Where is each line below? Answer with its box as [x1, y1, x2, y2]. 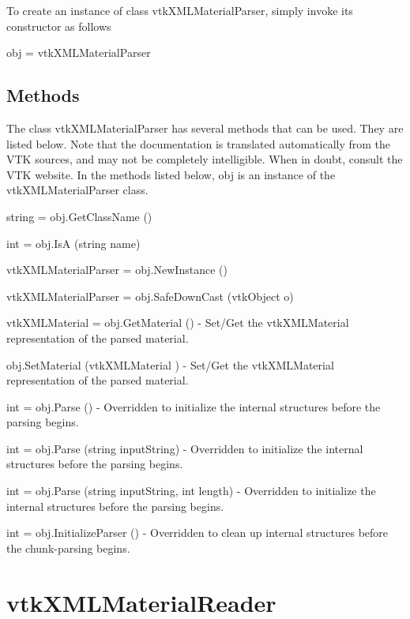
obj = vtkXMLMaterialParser [6, 44, 151, 61]
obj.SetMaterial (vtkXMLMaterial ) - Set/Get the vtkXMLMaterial [6, 356, 334, 373]
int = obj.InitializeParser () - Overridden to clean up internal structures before [6, 524, 389, 541]
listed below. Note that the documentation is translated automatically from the [6, 135, 391, 152]
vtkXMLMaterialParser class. [6, 182, 149, 198]
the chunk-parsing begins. [6, 539, 130, 556]
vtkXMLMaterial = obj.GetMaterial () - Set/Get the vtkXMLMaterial [6, 314, 349, 331]
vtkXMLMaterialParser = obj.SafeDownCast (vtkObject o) [6, 287, 294, 304]
